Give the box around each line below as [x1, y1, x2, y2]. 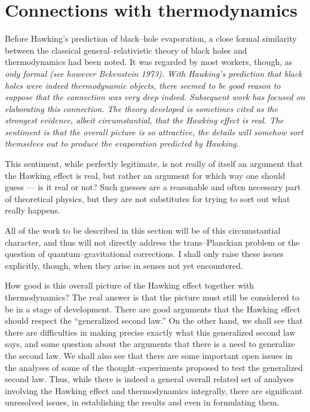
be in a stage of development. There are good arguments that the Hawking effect [5, 302, 300, 315]
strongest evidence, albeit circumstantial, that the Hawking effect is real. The [5, 114, 284, 126]
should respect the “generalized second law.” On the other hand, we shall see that [5, 314, 303, 327]
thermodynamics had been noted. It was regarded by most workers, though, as [5, 55, 293, 68]
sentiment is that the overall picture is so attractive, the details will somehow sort [5, 125, 303, 138]
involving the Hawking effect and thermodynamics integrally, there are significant [5, 384, 303, 396]
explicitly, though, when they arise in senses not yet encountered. [5, 259, 243, 271]
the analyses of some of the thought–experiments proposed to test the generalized [5, 361, 303, 373]
